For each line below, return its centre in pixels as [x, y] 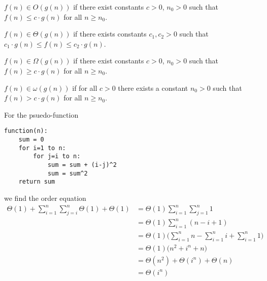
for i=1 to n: [42, 148]
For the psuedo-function [41, 114]
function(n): [26, 131]
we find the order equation [45, 198]
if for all [85, 87]
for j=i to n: [57, 156]
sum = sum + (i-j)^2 [82, 165]
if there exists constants [110, 34]
